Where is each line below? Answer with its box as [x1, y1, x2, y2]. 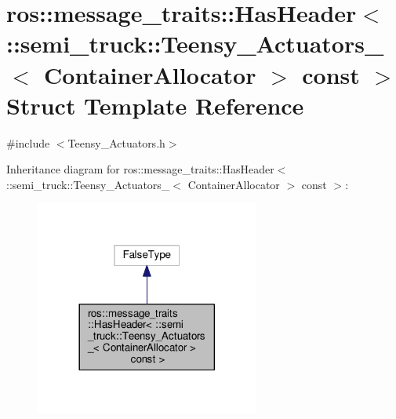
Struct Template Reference [6, 89, 304, 121]
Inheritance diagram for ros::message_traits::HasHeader [6, 161, 274, 177]
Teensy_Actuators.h [67, 134, 165, 151]
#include [6, 134, 50, 151]
